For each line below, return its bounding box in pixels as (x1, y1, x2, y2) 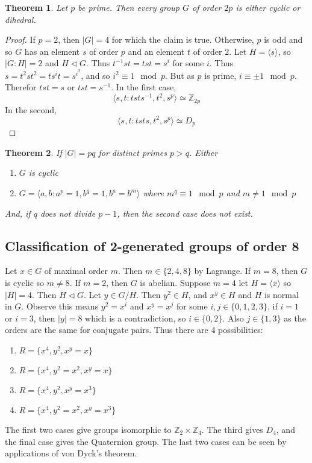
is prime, (204, 69, 237, 81)
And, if (5, 207, 31, 219)
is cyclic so (5, 276, 45, 289)
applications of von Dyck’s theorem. (5, 447, 137, 459)
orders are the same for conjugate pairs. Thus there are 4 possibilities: (5, 323, 263, 336)
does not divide (40, 207, 96, 219)
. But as (165, 69, 195, 81)
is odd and (264, 33, 303, 46)
